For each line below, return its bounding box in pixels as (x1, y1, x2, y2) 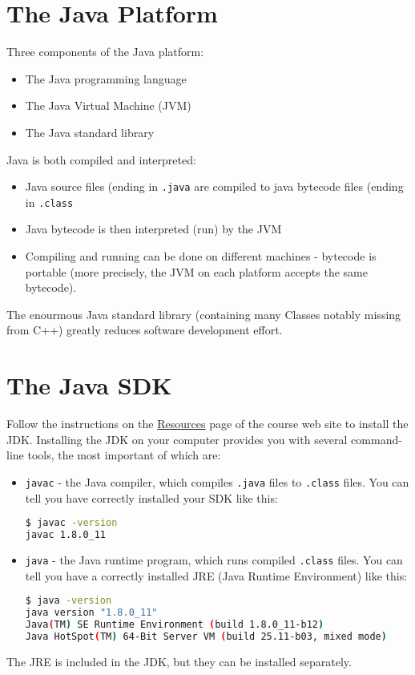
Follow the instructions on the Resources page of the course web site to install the (6, 415, 409, 432)
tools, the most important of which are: (27, 447, 221, 463)
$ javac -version (25, 517, 118, 529)
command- (351, 430, 402, 447)
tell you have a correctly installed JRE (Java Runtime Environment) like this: (25, 567, 408, 584)
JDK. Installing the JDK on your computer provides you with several (6, 430, 348, 447)
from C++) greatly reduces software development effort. (6, 321, 283, 338)
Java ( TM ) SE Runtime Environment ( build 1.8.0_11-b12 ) (25, 618, 324, 630)
